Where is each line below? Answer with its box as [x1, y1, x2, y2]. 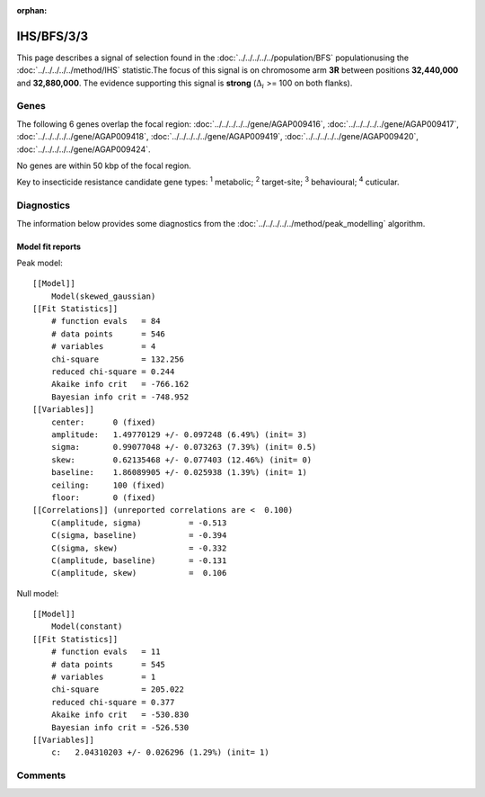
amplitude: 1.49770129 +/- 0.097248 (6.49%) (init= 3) [50, 430, 307, 440]
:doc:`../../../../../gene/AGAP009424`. [16, 144, 151, 155]
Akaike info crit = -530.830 [50, 710, 190, 720]
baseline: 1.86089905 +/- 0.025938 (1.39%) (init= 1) [50, 468, 307, 478]
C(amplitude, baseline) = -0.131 [50, 555, 227, 566]
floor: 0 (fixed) [50, 492, 156, 503]
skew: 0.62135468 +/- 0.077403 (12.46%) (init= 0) [50, 454, 313, 465]
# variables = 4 [50, 342, 156, 352]
